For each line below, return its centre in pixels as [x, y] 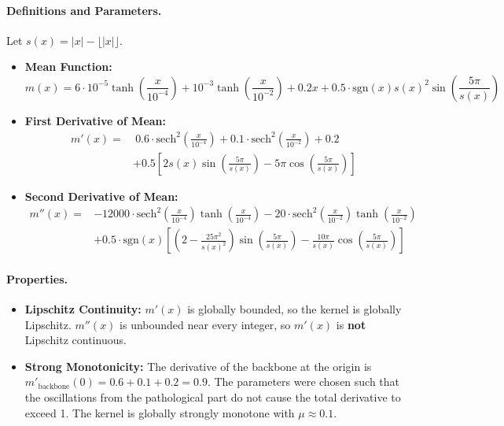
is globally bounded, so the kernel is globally [294, 309]
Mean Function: [68, 67]
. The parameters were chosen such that [304, 382]
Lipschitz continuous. [75, 340]
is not [351, 324]
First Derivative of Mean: [96, 120]
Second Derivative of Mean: [101, 196]
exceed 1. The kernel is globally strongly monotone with [160, 412]
